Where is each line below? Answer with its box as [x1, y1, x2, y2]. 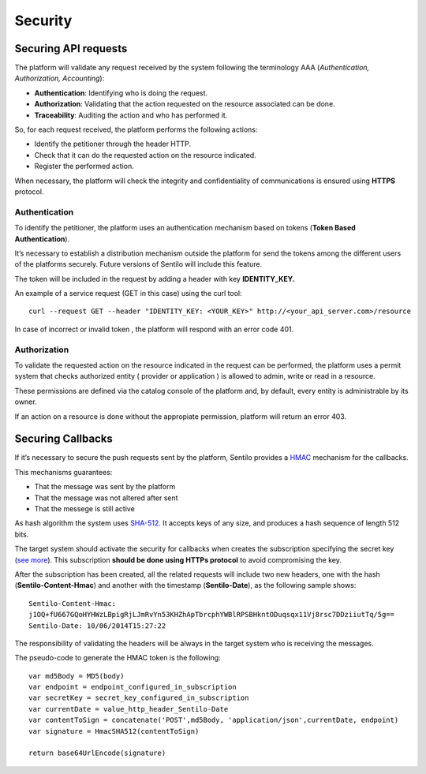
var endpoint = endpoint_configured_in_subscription [28, 682, 237, 692]
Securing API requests [14, 42, 128, 55]
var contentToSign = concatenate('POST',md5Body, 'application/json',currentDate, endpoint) [28, 716, 399, 725]
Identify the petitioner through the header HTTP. [34, 139, 192, 149]
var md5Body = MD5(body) [28, 671, 125, 680]
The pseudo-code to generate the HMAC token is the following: [14, 653, 221, 663]
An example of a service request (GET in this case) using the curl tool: [14, 289, 242, 298]
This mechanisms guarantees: [14, 467, 113, 477]
